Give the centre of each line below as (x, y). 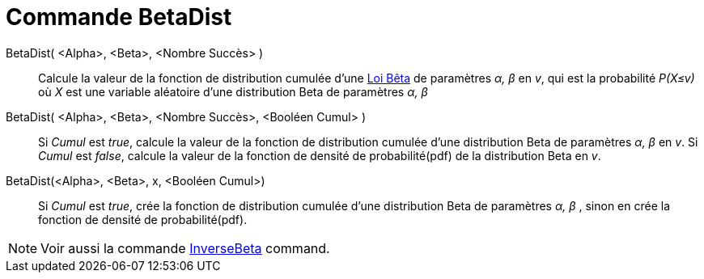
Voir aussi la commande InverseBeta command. (185, 248)
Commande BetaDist (119, 17)
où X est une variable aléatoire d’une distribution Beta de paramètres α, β (233, 91)
